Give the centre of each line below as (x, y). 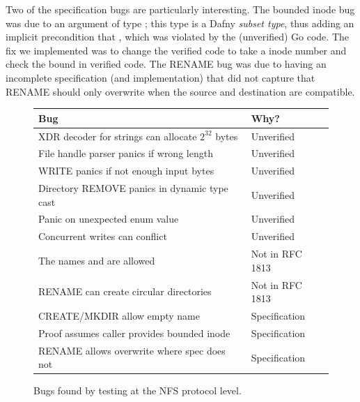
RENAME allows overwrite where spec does (132, 350)
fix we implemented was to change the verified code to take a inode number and (176, 50)
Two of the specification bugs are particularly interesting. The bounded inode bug (180, 9)
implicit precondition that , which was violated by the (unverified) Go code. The (177, 37)
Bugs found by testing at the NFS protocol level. (138, 390)
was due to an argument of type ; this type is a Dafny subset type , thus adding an (180, 23)
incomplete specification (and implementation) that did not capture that (161, 77)
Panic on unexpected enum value (109, 219)
